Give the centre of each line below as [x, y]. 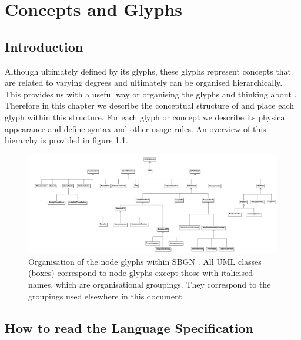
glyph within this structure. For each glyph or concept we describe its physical [146, 117]
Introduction [44, 46]
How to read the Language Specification [129, 327]
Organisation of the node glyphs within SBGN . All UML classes [145, 261]
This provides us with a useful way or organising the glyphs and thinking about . [151, 94]
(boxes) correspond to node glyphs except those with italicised [141, 273]
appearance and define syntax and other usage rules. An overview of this [136, 128]
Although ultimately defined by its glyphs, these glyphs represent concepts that [148, 71]
